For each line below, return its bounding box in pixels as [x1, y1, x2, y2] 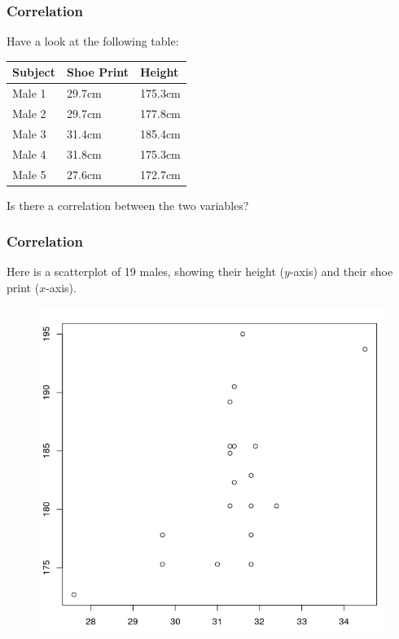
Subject [12, 63, 55, 81]
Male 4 [12, 145, 46, 162]
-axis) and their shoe [289, 263, 393, 280]
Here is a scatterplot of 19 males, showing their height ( [7, 263, 285, 280]
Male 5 [12, 165, 46, 182]
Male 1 [12, 85, 46, 102]
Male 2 [12, 105, 46, 121]
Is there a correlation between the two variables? [7, 196, 249, 213]
